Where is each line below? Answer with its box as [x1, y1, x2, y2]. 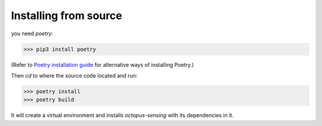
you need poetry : [11, 30, 54, 37]
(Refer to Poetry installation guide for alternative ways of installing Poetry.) [11, 61, 194, 68]
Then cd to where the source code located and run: [11, 72, 138, 79]
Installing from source [11, 9, 122, 22]
